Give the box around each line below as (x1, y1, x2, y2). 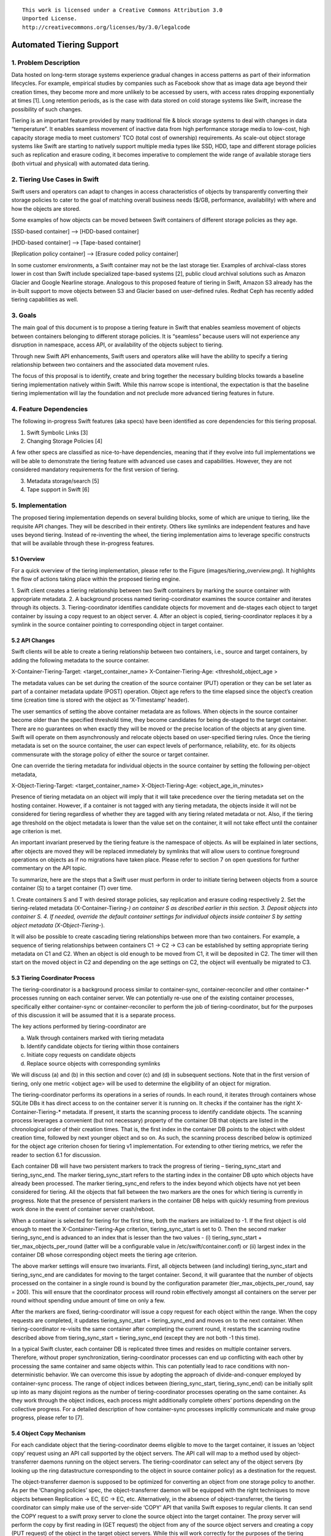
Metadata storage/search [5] (26, 477, 99, 485)
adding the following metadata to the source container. (11, 656, 150, 664)
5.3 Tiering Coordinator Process (11, 974, 95, 982)
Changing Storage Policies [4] (26, 437, 103, 445)
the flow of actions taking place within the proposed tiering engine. (11, 575, 181, 583)
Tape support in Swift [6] (26, 486, 90, 493)
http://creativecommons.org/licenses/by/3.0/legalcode (22, 23, 191, 31)
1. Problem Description (11, 58, 80, 67)
